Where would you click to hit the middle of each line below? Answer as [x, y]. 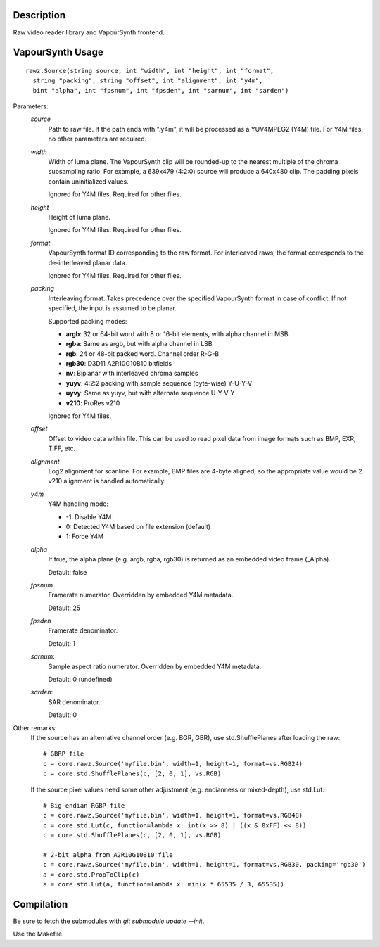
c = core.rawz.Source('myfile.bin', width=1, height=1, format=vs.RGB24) [173, 764]
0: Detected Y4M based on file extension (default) [138, 526]
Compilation [40, 904]
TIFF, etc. [62, 449]
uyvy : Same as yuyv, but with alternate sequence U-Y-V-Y [150, 393]
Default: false [68, 572]
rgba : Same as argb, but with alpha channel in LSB [139, 344]
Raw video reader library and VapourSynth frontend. [89, 32]
